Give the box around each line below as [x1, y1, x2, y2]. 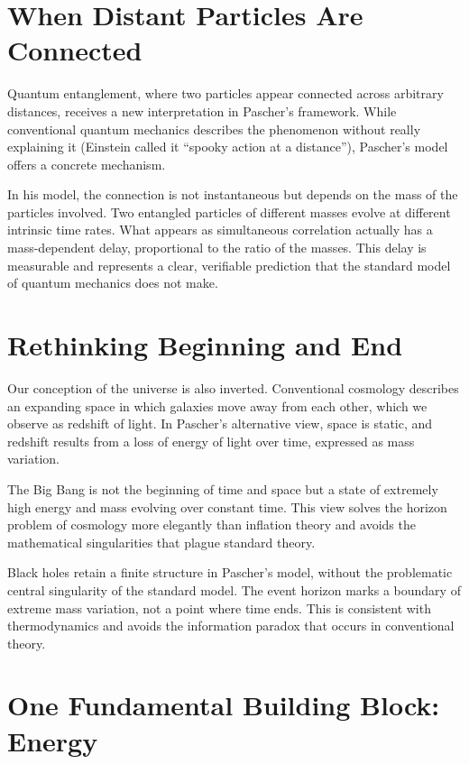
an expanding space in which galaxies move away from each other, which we [7, 396, 428, 415]
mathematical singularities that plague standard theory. [7, 532, 316, 551]
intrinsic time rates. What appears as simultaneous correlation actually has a [7, 220, 433, 239]
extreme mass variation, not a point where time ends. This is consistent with [7, 598, 431, 617]
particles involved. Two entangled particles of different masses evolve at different [7, 202, 451, 221]
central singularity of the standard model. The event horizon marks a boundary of [7, 580, 461, 599]
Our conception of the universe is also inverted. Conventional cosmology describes [7, 378, 459, 397]
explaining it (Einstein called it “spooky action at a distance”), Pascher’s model [7, 137, 448, 156]
